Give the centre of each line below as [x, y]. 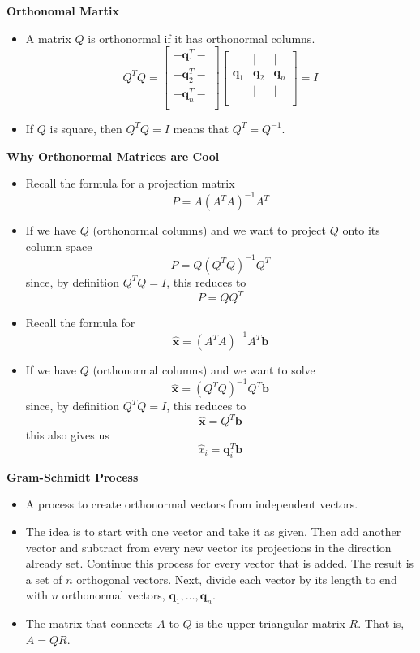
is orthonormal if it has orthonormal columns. [201, 38]
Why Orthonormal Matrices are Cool [113, 156]
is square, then [86, 128]
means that [201, 128]
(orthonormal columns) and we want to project [209, 230]
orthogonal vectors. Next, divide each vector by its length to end [237, 579]
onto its [361, 230]
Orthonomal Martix [63, 11]
